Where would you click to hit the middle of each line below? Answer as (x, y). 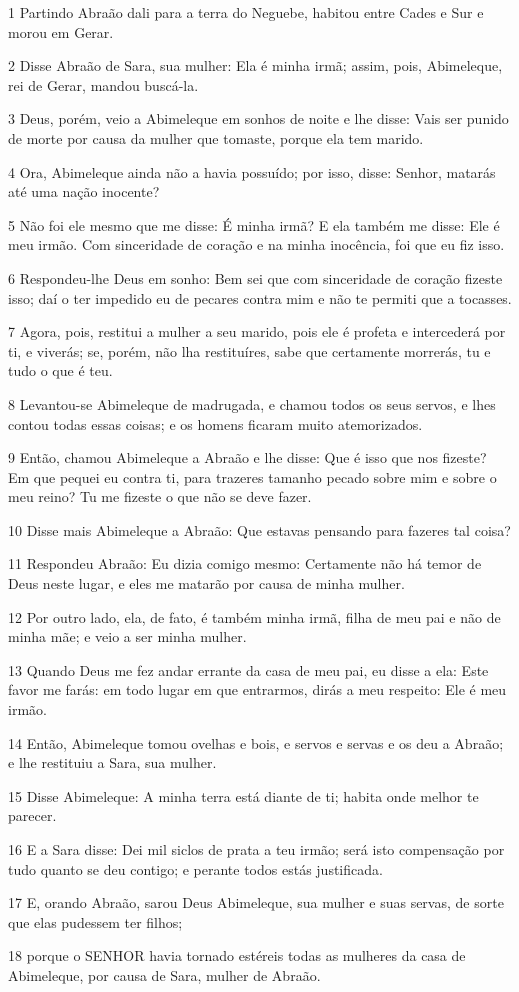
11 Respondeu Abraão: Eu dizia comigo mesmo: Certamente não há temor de (245, 563)
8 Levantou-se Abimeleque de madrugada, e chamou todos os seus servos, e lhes (252, 403)
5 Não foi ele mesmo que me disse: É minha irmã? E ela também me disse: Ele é (254, 224)
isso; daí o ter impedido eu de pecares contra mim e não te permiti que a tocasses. (260, 297)
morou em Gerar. (61, 31)
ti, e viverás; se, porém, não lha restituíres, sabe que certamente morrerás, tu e (249, 350)
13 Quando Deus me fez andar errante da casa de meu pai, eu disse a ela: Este (248, 669)
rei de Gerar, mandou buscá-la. (103, 84)
